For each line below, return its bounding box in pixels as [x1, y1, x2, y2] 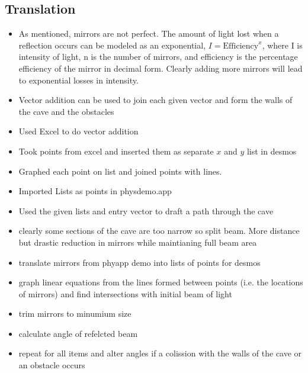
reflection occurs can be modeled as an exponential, [18, 38, 206, 51]
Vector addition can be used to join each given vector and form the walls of [18, 94, 293, 106]
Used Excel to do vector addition [18, 125, 139, 137]
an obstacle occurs [18, 359, 85, 371]
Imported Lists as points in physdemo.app [18, 185, 172, 197]
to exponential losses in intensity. [18, 73, 139, 86]
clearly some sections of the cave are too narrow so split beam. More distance [18, 224, 300, 237]
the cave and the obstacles [18, 105, 114, 117]
